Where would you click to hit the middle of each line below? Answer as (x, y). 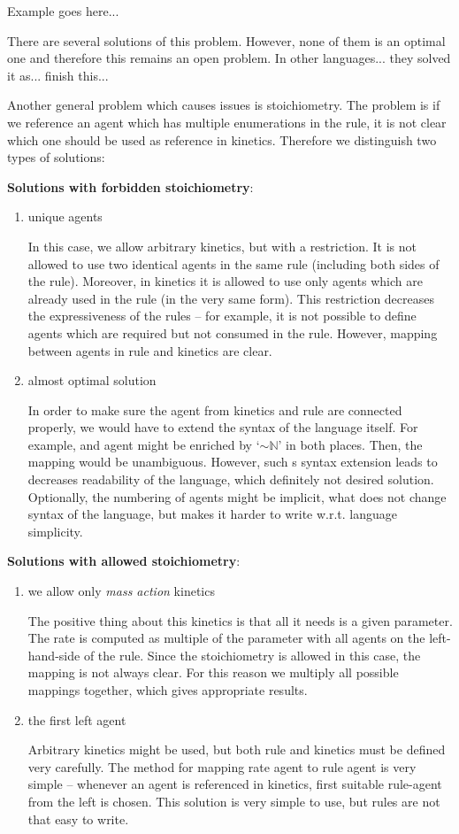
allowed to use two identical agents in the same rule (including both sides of (233, 263)
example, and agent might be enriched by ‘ (144, 444)
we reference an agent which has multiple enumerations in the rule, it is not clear (227, 122)
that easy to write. (78, 819)
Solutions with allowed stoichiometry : (124, 561)
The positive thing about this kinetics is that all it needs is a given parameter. (240, 620)
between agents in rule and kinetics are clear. (150, 350)
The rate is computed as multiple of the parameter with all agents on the (226, 638)
